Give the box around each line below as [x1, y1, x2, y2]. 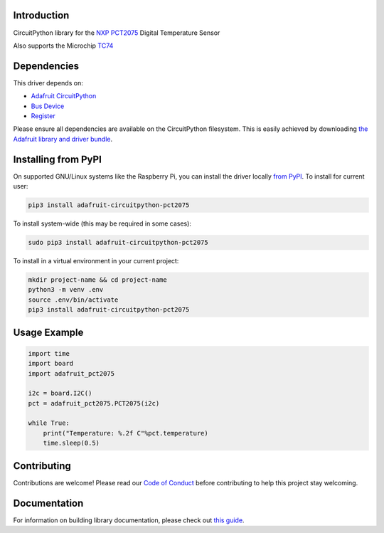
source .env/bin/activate [28, 295, 119, 304]
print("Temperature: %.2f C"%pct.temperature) [43, 429, 209, 437]
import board [28, 359, 74, 368]
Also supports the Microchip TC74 [13, 41, 114, 50]
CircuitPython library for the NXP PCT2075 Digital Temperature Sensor [13, 28, 220, 37]
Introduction [13, 9, 70, 21]
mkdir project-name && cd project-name [28, 275, 167, 284]
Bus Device [31, 102, 65, 110]
